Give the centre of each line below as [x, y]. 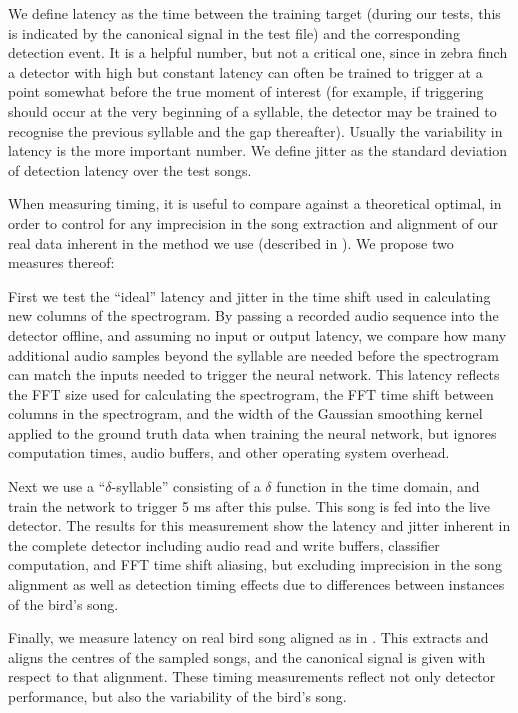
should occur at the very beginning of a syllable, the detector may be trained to [252, 110]
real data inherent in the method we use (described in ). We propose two [231, 242]
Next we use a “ [57, 486]
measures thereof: [61, 262]
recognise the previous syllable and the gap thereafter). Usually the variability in [255, 130]
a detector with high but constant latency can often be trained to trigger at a [245, 71]
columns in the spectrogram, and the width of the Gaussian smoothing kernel [245, 413]
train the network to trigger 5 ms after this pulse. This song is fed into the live [249, 505]
